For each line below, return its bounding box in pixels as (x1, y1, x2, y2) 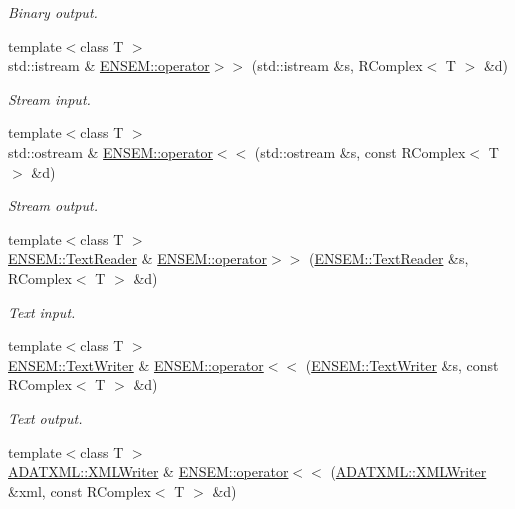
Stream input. (8, 88, 91, 109)
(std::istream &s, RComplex (251, 55, 423, 76)
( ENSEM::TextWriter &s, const (305, 354, 499, 375)
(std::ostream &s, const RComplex (254, 141, 466, 162)
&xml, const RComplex (8, 480, 151, 501)
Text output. (8, 407, 83, 428)
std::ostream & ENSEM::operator (8, 141, 213, 162)
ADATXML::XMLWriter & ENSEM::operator (8, 461, 289, 482)
